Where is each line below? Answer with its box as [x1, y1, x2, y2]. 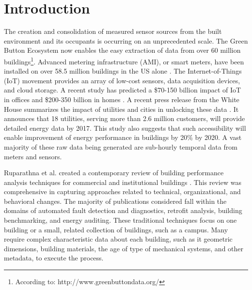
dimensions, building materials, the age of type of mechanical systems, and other [4, 243, 244, 253]
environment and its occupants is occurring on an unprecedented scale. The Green [4, 35, 248, 46]
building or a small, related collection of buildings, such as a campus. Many [4, 224, 228, 234]
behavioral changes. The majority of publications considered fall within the [4, 196, 227, 206]
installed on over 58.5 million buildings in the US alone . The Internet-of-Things [4, 66, 242, 76]
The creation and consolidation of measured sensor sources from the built [4, 26, 222, 36]
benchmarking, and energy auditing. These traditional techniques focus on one [4, 215, 237, 225]
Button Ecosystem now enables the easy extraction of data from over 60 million [4, 45, 241, 55]
